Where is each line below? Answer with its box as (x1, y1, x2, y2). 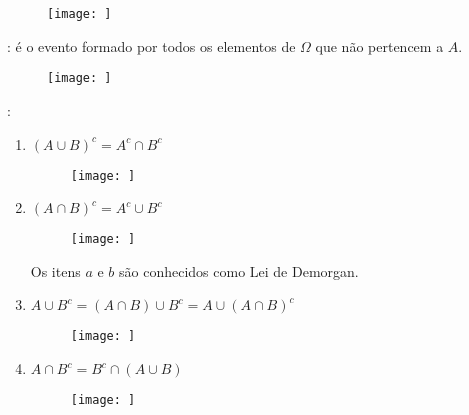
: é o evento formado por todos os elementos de (7, 35, 296, 56)
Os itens (30, 260, 81, 281)
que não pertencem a (315, 35, 444, 56)
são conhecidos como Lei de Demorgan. (119, 260, 359, 281)
